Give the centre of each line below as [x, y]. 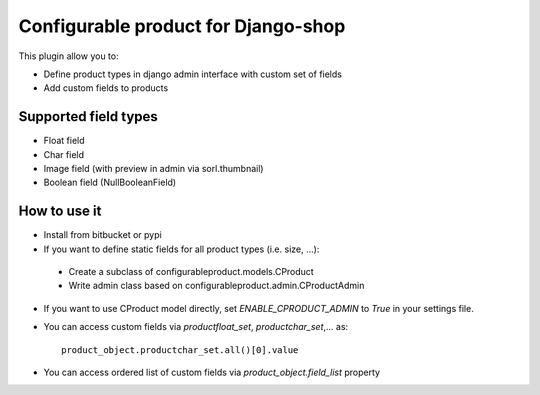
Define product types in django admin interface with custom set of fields [192, 74]
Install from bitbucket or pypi [102, 235]
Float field [64, 141]
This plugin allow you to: [68, 56]
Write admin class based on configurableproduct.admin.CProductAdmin [216, 286]
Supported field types [88, 116]
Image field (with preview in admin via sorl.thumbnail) [153, 169]
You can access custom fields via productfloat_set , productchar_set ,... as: [196, 327]
